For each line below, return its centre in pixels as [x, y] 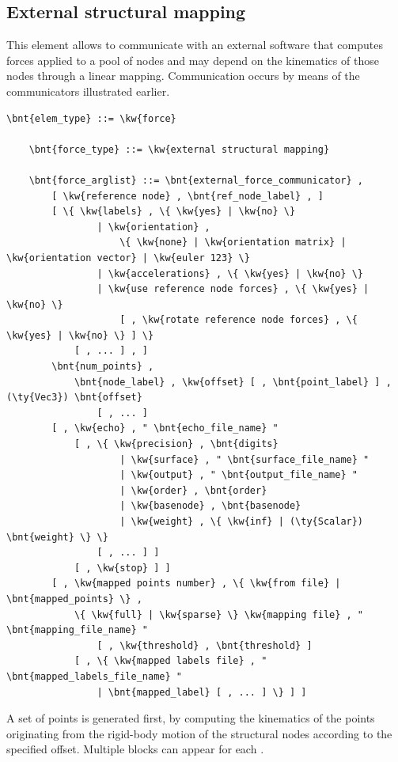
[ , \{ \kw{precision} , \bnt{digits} [176, 444]
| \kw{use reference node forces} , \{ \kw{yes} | [233, 289]
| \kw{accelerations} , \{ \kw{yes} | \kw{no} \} [230, 273]
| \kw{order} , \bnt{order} [193, 490]
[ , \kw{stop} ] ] [122, 568]
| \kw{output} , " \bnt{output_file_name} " [239, 475]
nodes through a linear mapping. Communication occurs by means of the [183, 76]
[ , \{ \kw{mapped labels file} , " [171, 661]
